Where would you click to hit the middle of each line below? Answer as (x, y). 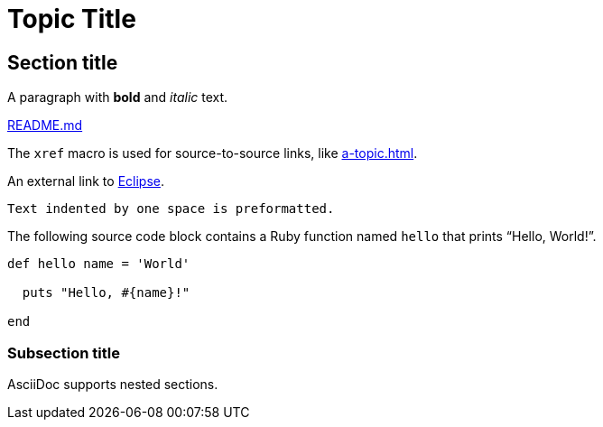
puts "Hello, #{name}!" (106, 293)
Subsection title (64, 353)
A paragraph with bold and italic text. (118, 97)
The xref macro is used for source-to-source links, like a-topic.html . (213, 153)
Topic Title (72, 19)
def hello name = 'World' (99, 264)
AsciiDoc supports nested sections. (113, 384)
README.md (45, 125)
